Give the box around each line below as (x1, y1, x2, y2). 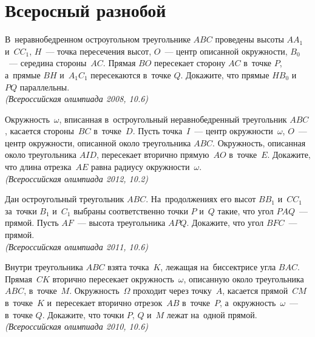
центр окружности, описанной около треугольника (5, 136, 191, 149)
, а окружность (219, 296, 276, 308)
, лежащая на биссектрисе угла (160, 260, 276, 273)
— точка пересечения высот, (46, 44, 152, 57)
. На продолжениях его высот (146, 192, 256, 205)
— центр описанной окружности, (164, 44, 288, 57)
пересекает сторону (154, 56, 226, 69)
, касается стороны (5, 124, 74, 137)
